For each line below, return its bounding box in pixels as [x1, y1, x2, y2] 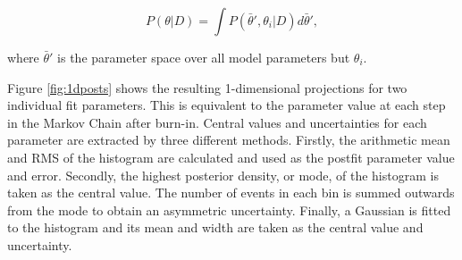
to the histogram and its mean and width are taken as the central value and [7, 218, 424, 237]
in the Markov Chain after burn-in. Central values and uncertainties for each [7, 113, 427, 131]
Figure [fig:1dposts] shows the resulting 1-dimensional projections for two [7, 78, 407, 96]
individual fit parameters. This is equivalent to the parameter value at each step [7, 96, 446, 114]
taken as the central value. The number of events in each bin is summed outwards [7, 183, 455, 202]
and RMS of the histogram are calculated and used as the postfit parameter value [7, 147, 455, 166]
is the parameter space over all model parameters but [57, 48, 350, 66]
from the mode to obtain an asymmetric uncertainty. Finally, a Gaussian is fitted [7, 200, 451, 219]
